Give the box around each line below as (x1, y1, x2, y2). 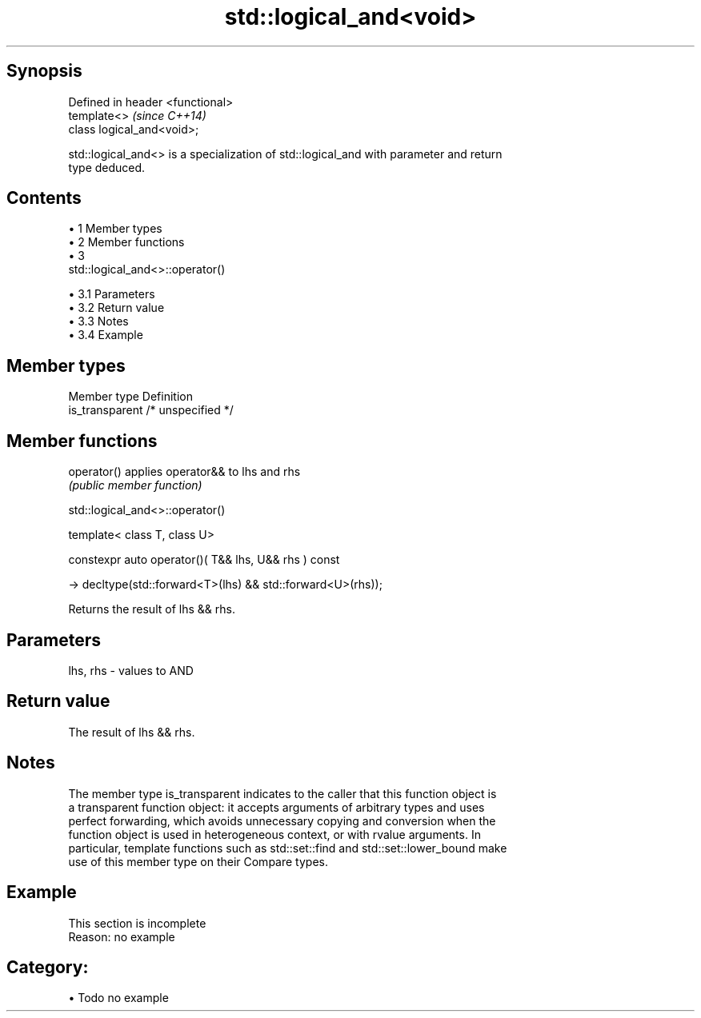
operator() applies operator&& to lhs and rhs (68, 465, 301, 479)
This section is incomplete (68, 916, 206, 930)
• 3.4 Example (68, 328, 143, 342)
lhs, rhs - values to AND (68, 663, 194, 677)
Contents (6, 188, 82, 209)
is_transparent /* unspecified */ (68, 403, 234, 417)
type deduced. (68, 160, 146, 174)
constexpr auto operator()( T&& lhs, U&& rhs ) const (68, 553, 340, 567)
